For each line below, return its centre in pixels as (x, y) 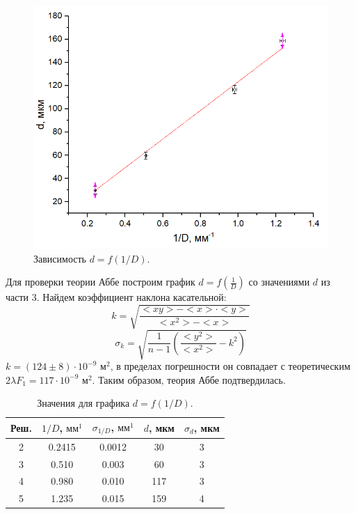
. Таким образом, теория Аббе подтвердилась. (189, 379)
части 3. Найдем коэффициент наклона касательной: (116, 297)
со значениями (279, 282)
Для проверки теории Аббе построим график (100, 282)
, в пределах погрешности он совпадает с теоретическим (230, 366)
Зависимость (60, 258)
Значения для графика (83, 403)
